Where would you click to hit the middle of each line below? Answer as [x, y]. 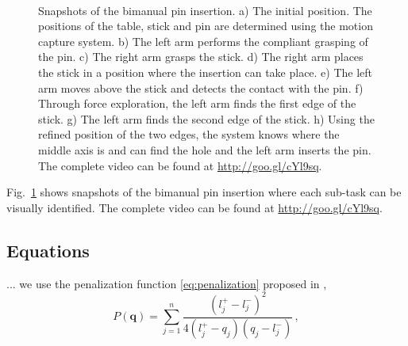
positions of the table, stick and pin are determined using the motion [206, 26]
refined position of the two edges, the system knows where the [189, 134]
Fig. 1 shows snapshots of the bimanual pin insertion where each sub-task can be [204, 192]
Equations [48, 250]
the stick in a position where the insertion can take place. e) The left [206, 72]
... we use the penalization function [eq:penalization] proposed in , [167, 283]
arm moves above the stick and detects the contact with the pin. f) [201, 87]
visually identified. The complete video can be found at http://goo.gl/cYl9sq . [194, 207]
